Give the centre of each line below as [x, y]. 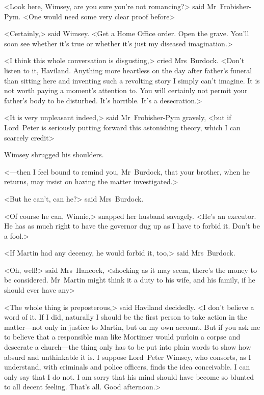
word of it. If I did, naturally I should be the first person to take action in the [126, 317]
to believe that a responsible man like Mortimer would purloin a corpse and [122, 337]
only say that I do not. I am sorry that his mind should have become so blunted [129, 376]
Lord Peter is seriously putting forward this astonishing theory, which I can [122, 127]
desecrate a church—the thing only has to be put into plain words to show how [128, 347]
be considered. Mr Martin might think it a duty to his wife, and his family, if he [130, 280]
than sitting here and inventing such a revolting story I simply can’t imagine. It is [132, 80]
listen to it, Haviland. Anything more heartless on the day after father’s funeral [128, 70]
